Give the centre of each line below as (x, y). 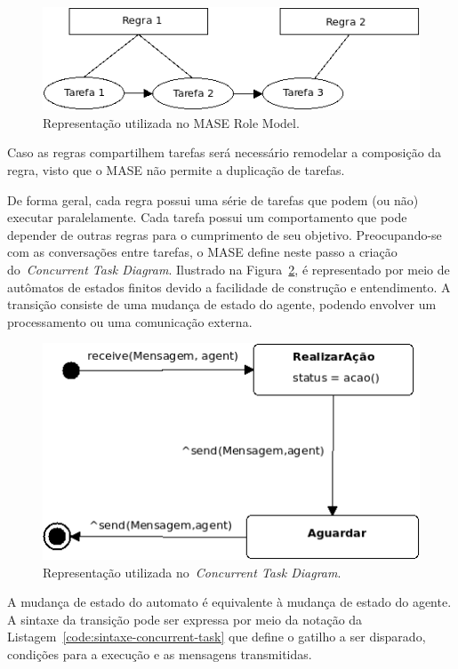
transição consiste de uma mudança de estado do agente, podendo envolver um (222, 304)
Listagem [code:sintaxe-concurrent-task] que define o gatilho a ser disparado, (217, 637)
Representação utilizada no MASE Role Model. (171, 122)
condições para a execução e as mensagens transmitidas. (160, 653)
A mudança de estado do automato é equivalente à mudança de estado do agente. (229, 602)
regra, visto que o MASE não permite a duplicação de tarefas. (176, 170)
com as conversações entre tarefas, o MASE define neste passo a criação (202, 252)
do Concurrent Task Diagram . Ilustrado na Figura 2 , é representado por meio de (229, 270)
